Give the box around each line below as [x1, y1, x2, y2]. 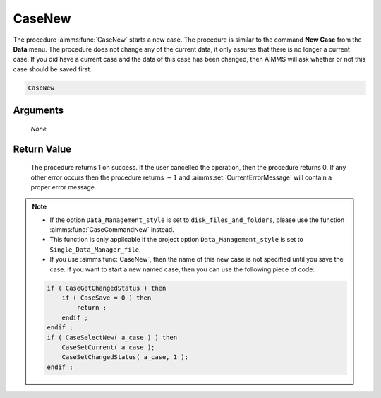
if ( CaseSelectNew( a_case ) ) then [47, 333, 178, 341]
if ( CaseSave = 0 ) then [61, 294, 152, 302]
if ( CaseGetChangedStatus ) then [47, 283, 167, 292]
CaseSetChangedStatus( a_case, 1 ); [61, 353, 188, 361]
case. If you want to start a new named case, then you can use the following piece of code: [49, 265, 315, 274]
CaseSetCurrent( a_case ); [61, 343, 155, 351]
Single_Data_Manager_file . [49, 245, 141, 254]
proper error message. [30, 182, 97, 191]
